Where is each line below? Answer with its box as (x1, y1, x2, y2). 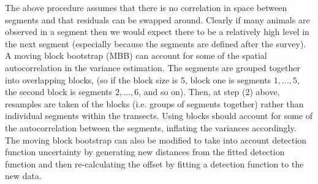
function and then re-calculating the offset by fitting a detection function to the (5, 157, 304, 170)
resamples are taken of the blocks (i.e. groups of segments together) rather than (5, 97, 304, 110)
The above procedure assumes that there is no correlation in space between (5, 1, 287, 13)
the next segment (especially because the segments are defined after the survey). (5, 37, 306, 50)
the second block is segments (5, 85, 113, 98)
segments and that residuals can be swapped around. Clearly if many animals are (5, 13, 310, 26)
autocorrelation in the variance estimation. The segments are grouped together (5, 61, 300, 74)
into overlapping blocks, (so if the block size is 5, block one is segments (5, 73, 271, 86)
